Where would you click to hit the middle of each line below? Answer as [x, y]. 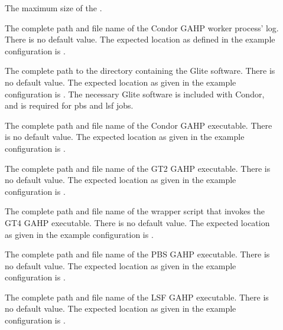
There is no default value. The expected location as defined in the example [140, 39]
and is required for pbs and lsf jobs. [69, 105]
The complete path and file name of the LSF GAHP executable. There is [137, 297]
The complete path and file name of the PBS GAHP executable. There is [137, 254]
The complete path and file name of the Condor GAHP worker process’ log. [142, 27]
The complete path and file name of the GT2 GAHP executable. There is [138, 168]
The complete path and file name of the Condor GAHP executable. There [139, 125]
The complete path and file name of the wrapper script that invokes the [135, 211]
